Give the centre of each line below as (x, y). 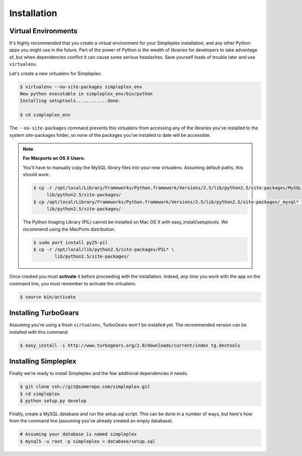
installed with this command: (39, 332)
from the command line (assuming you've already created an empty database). (91, 421)
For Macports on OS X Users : (54, 158)
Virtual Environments (43, 31)
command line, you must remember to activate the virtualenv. (73, 283)
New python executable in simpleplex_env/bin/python (86, 94)
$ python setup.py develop (53, 401)
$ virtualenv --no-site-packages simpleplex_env (81, 87)
